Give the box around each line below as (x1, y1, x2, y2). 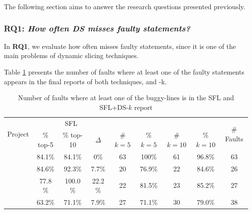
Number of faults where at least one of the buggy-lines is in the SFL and (18, 92, 234, 103)
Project (7, 128, 29, 138)
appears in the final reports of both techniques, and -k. (4, 76, 167, 86)
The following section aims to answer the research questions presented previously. (4, 1, 246, 11)
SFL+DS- (99, 102, 128, 112)
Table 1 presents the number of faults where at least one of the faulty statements (4, 67, 244, 76)
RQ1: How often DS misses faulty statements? (4, 22, 190, 34)
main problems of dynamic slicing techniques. (4, 50, 139, 61)
